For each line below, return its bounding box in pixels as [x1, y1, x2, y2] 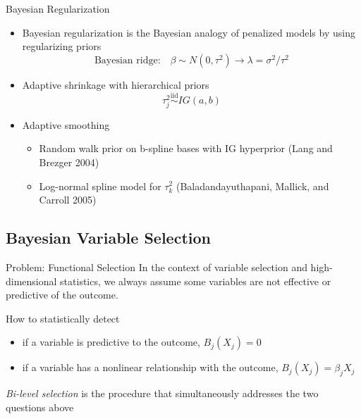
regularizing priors [22, 39, 102, 54]
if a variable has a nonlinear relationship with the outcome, [22, 360, 279, 375]
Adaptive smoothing [22, 117, 110, 132]
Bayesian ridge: [94, 55, 161, 65]
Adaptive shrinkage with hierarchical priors [22, 77, 209, 92]
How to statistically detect [6, 311, 120, 325]
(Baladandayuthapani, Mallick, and [176, 178, 329, 193]
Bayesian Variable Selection [6, 227, 211, 249]
